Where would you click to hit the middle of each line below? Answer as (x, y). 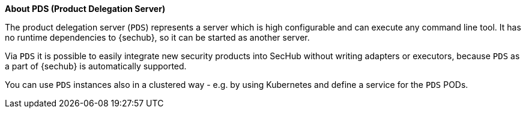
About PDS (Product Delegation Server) (85, 9)
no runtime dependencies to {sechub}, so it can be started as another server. (157, 37)
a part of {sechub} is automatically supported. (96, 66)
